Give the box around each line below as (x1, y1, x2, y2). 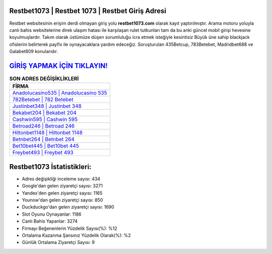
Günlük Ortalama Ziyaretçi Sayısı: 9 (22, 239, 95, 245)
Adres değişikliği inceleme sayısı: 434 (22, 176, 101, 182)
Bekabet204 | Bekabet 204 (12, 109, 77, 116)
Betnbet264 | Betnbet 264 (12, 136, 75, 143)
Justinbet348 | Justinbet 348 (12, 103, 82, 110)
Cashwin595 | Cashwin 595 (12, 116, 78, 123)
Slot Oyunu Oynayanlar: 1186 (22, 211, 82, 217)
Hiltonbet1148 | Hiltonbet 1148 (12, 129, 83, 136)
